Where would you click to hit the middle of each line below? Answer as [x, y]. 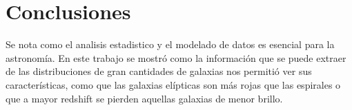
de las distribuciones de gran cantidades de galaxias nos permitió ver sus [159, 71]
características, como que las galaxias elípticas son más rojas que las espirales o [173, 84]
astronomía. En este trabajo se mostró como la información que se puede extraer [176, 57]
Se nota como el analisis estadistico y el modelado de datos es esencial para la [170, 44]
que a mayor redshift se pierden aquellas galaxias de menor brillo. [144, 98]
